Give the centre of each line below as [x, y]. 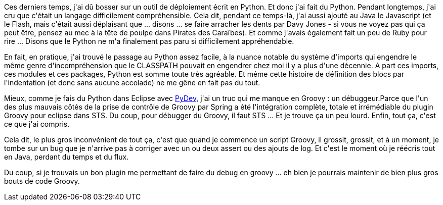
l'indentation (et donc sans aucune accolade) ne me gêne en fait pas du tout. [132, 83]
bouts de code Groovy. [42, 181]
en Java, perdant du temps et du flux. [67, 157]
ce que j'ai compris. [37, 124]
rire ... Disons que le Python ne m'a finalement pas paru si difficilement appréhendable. [149, 41]
